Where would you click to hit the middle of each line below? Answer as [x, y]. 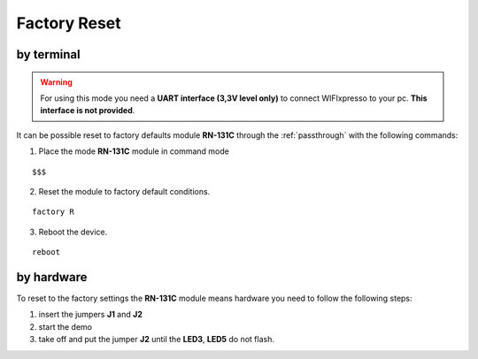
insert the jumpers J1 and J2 [91, 315]
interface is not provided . [88, 111]
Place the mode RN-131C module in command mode [134, 151]
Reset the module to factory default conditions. [124, 191]
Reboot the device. [73, 232]
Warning [56, 82]
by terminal [48, 54]
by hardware [52, 277]
